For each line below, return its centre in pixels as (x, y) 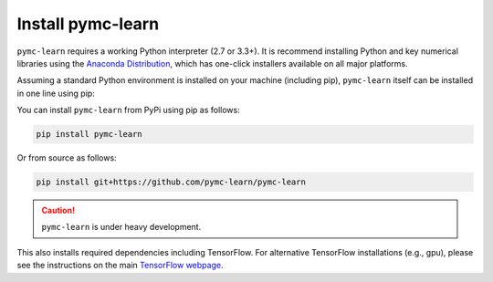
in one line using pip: (56, 93)
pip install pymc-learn (89, 134)
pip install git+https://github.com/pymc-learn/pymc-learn (171, 182)
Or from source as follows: (67, 158)
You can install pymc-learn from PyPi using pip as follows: (129, 110)
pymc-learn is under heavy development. (121, 227)
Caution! (58, 211)
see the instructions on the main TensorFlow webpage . (120, 266)
